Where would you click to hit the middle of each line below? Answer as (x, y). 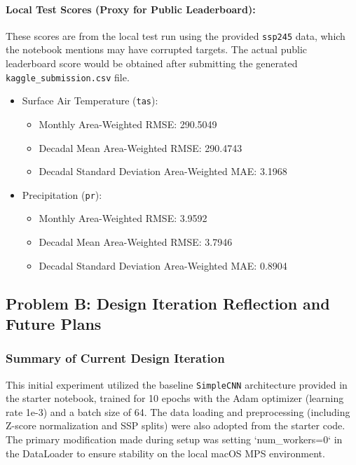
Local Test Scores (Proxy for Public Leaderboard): (131, 9)
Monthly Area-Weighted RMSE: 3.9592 (123, 218)
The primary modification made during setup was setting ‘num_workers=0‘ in (174, 439)
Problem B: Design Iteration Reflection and (168, 303)
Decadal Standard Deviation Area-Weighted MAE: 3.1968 (163, 171)
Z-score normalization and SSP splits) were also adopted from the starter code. (176, 425)
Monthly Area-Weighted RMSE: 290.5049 (128, 124)
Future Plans (54, 323)
